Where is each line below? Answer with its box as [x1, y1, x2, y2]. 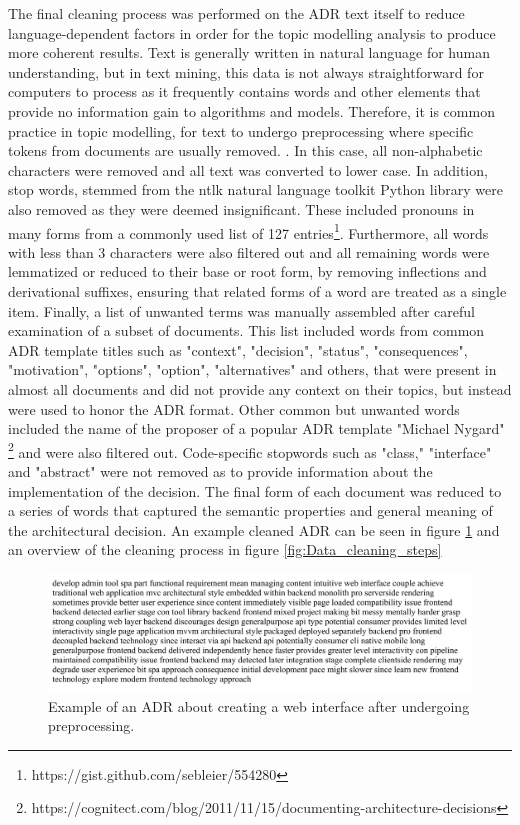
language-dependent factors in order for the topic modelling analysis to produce [8, 22, 496, 43]
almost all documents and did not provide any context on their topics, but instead [8, 378, 512, 399]
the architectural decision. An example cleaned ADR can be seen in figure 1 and [8, 519, 500, 540]
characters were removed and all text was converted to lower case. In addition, [8, 159, 488, 180]
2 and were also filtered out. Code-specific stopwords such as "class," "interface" [8, 438, 492, 462]
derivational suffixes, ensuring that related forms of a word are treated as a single [8, 280, 507, 301]
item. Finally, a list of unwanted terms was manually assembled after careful [8, 300, 475, 321]
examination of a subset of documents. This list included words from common [8, 320, 485, 341]
